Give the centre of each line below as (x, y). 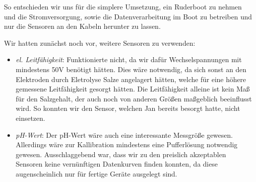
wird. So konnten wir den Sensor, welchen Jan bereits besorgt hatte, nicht (128, 108)
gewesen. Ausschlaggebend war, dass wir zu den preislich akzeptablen (121, 154)
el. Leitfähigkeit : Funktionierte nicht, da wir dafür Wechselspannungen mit (129, 59)
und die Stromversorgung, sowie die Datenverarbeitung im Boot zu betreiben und (128, 16)
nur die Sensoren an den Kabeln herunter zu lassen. (82, 26)
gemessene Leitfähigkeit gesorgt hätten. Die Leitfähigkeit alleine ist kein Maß (133, 89)
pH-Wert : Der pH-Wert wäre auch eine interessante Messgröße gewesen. (124, 135)
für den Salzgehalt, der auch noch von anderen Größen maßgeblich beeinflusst (134, 98)
